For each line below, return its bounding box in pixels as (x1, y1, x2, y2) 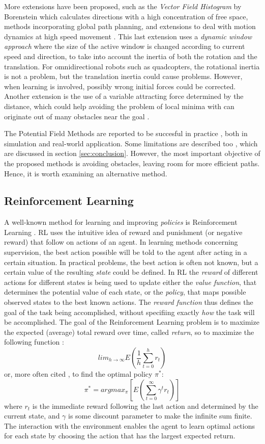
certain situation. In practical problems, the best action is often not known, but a (4, 256, 258, 267)
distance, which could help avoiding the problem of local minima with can (4, 100, 234, 111)
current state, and (4, 410, 60, 421)
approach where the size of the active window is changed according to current (4, 41, 245, 51)
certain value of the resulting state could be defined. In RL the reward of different (4, 267, 258, 277)
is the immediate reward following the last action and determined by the (32, 400, 258, 411)
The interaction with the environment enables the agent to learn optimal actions (4, 420, 255, 431)
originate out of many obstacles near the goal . (4, 111, 150, 121)
